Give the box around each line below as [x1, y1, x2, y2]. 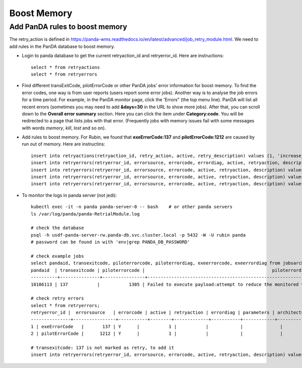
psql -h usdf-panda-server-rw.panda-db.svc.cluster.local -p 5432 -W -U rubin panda [31, 232, 246, 238]
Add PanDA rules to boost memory [9, 22, 127, 31]
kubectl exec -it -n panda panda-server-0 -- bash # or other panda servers [31, 204, 233, 210]
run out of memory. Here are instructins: [22, 141, 105, 147]
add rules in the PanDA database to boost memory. [9, 43, 115, 49]
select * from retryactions [31, 64, 100, 70]
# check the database [31, 225, 84, 231]
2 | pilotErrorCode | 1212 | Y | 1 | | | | [31, 331, 283, 337]
